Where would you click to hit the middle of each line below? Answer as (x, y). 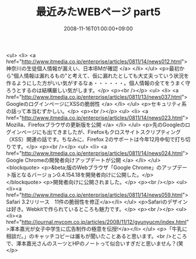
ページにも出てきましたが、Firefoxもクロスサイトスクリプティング (101, 132)
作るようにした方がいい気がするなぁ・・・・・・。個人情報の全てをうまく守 (98, 83)
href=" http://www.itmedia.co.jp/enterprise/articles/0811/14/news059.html (94, 195)
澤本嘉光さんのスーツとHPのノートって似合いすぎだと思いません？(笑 (100, 243)
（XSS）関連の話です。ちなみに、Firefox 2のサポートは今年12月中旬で (91, 139)
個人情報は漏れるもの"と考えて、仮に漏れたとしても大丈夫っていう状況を (101, 75)
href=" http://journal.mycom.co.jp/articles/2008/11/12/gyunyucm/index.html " (97, 222)
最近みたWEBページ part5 (98, 12)
